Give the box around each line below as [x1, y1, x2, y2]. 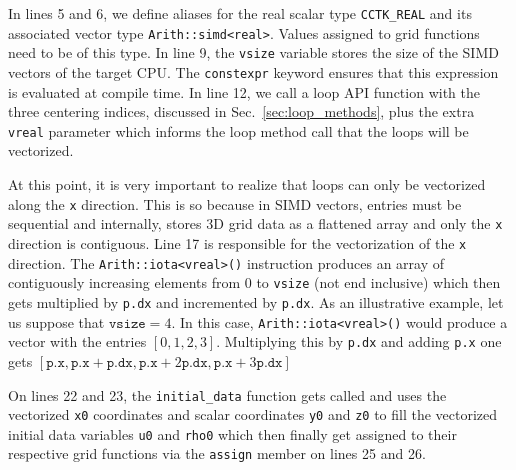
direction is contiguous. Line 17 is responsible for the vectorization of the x [8, 232, 467, 253]
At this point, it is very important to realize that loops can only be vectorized [8, 174, 486, 195]
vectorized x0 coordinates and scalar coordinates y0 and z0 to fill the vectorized [8, 404, 498, 425]
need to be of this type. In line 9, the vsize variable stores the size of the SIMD [8, 42, 499, 63]
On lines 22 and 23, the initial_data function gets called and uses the [8, 384, 447, 405]
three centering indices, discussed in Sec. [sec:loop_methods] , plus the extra [8, 101, 475, 122]
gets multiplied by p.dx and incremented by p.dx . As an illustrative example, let [8, 291, 504, 312]
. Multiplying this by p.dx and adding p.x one [216, 331, 502, 352]
